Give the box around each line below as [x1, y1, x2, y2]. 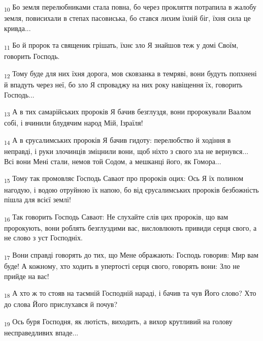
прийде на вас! [4, 270, 49, 281]
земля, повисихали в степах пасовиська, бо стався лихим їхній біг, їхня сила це [4, 13, 251, 23]
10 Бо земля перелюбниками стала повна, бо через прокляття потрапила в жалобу [4, 2, 256, 13]
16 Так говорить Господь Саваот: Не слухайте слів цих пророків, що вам [4, 211, 228, 223]
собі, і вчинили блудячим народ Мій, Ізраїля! [4, 117, 143, 128]
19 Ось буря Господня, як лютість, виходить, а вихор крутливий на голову [4, 316, 233, 328]
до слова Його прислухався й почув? [4, 299, 118, 309]
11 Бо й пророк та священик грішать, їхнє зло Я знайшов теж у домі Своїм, [4, 40, 239, 52]
